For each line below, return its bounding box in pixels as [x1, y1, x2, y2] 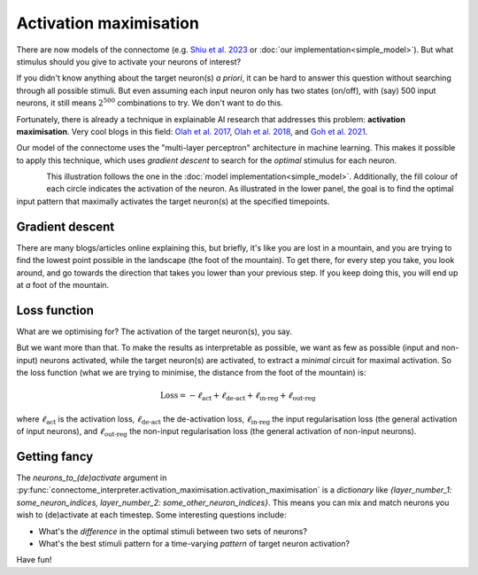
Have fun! [16, 555, 52, 565]
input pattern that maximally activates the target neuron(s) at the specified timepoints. [16, 196, 330, 206]
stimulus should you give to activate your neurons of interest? [16, 56, 242, 66]
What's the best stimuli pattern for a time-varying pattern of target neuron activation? [38, 538, 350, 548]
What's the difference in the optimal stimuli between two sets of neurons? [38, 525, 307, 536]
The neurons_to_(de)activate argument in [16, 472, 167, 483]
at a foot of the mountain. [16, 279, 110, 290]
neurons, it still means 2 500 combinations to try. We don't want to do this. [16, 97, 283, 108]
